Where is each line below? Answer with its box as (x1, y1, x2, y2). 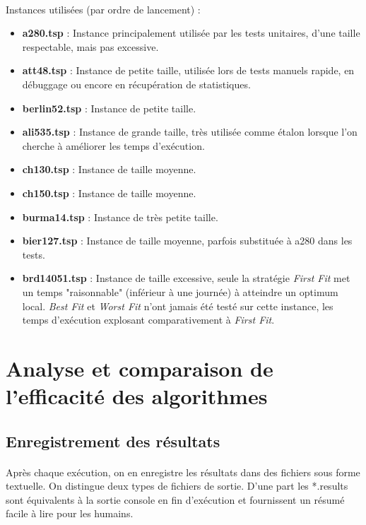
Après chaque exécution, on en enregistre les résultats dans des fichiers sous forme (6, 464, 360, 479)
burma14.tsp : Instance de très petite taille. (22, 209, 218, 224)
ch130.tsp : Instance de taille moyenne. (22, 162, 196, 177)
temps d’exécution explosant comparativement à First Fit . (22, 312, 275, 327)
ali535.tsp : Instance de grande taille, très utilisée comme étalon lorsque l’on (22, 124, 358, 139)
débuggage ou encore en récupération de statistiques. (22, 76, 251, 91)
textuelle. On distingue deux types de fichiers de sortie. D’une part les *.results (6, 478, 348, 493)
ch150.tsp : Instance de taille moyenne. (22, 185, 196, 200)
